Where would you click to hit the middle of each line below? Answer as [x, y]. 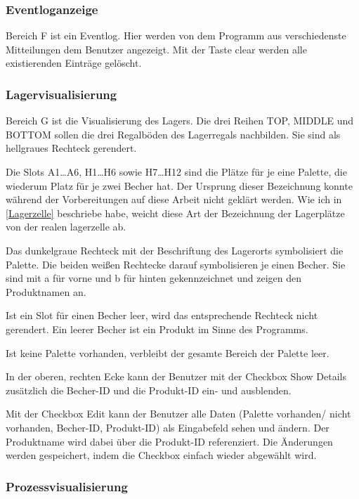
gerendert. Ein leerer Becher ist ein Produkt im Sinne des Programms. [157, 329]
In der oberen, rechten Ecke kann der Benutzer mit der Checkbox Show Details [176, 376]
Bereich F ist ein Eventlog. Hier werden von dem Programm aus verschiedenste [176, 35]
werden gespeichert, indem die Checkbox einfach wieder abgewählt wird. [161, 455]
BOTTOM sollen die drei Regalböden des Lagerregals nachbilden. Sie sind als [173, 134]
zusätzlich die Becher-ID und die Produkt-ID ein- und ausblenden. [149, 390]
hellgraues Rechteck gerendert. [71, 148]
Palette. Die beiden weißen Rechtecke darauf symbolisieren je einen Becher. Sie [176, 264]
